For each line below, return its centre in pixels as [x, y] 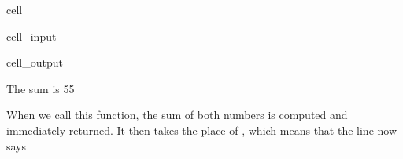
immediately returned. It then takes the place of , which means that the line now [202, 130]
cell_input [31, 36]
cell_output [35, 62]
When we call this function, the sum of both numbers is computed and [177, 115]
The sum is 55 [41, 88]
